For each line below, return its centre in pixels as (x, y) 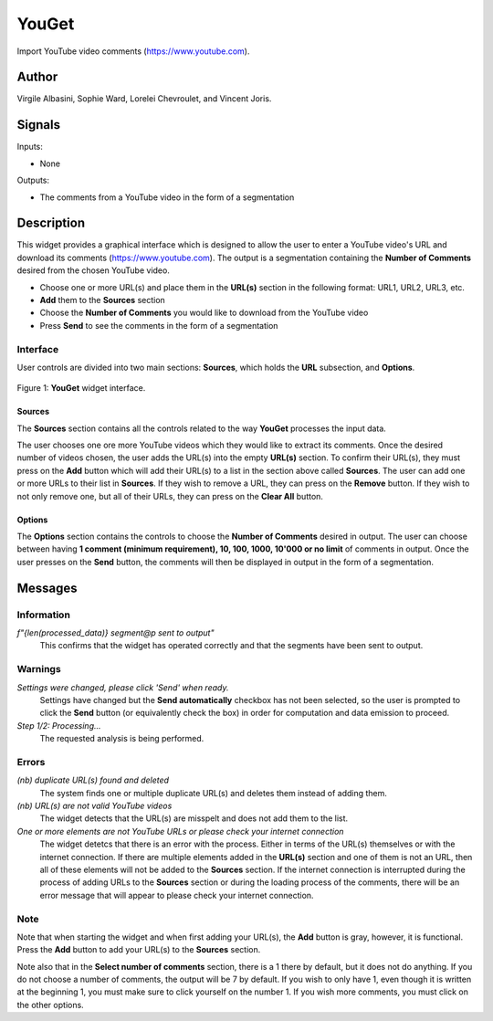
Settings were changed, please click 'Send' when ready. (123, 687)
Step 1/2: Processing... (59, 725)
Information (43, 615)
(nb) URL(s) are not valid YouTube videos (94, 805)
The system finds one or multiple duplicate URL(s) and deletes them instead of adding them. (214, 793)
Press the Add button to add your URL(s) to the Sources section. (139, 950)
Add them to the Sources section (103, 300)
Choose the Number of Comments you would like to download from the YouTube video (204, 313)
